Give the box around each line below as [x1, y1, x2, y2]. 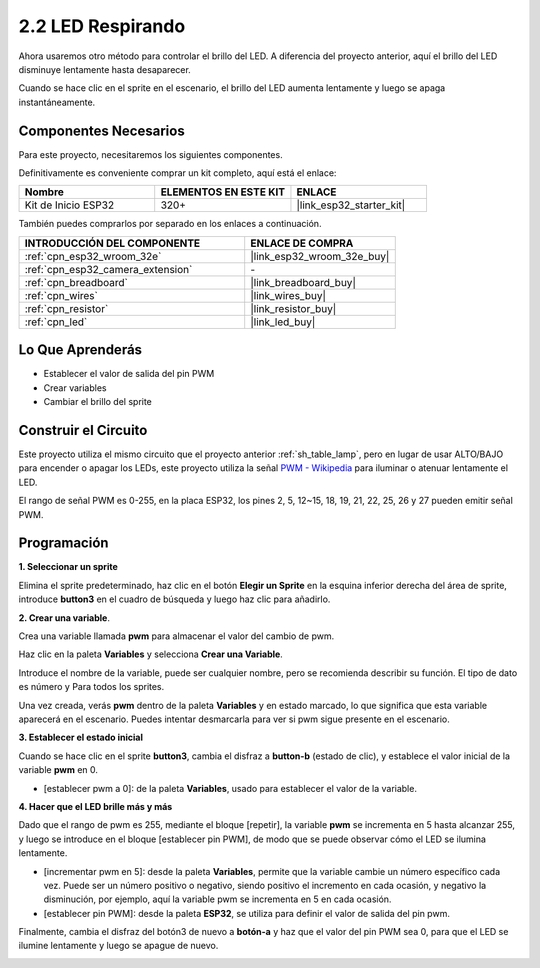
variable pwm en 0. [18, 764, 99, 776]
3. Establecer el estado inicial [18, 731, 144, 744]
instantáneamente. [18, 96, 96, 108]
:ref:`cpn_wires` [24, 288, 99, 302]
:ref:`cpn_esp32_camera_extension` [24, 262, 193, 276]
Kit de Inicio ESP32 [24, 198, 115, 212]
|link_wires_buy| [250, 288, 327, 302]
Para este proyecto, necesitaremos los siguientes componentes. [18, 148, 284, 160]
